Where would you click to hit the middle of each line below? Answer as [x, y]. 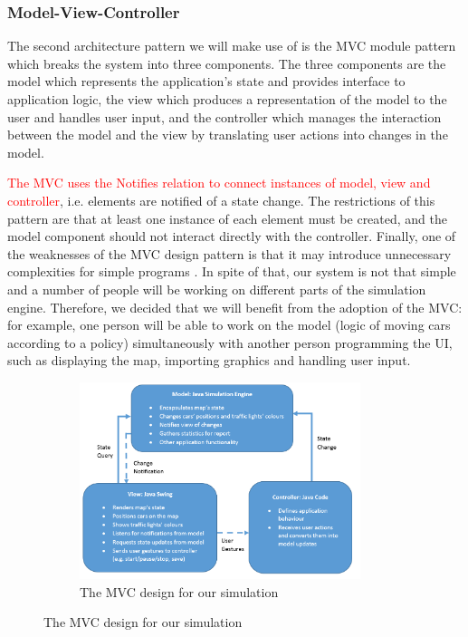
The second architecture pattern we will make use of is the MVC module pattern [232, 46]
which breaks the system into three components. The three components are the [227, 63]
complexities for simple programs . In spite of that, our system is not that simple [232, 271]
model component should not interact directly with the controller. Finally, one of [232, 236]
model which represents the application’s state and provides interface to [206, 81]
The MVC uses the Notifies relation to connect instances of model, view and [219, 183]
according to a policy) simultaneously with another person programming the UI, [230, 342]
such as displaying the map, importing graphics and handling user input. [209, 360]
